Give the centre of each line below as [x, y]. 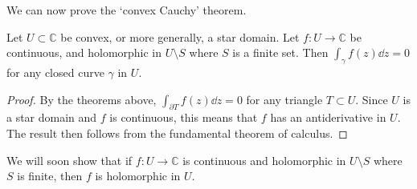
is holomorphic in [138, 176]
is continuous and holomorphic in [264, 160]
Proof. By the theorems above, [82, 99]
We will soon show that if [69, 160]
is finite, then [50, 176]
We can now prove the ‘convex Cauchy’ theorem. [127, 10]
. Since [372, 99]
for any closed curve [55, 72]
